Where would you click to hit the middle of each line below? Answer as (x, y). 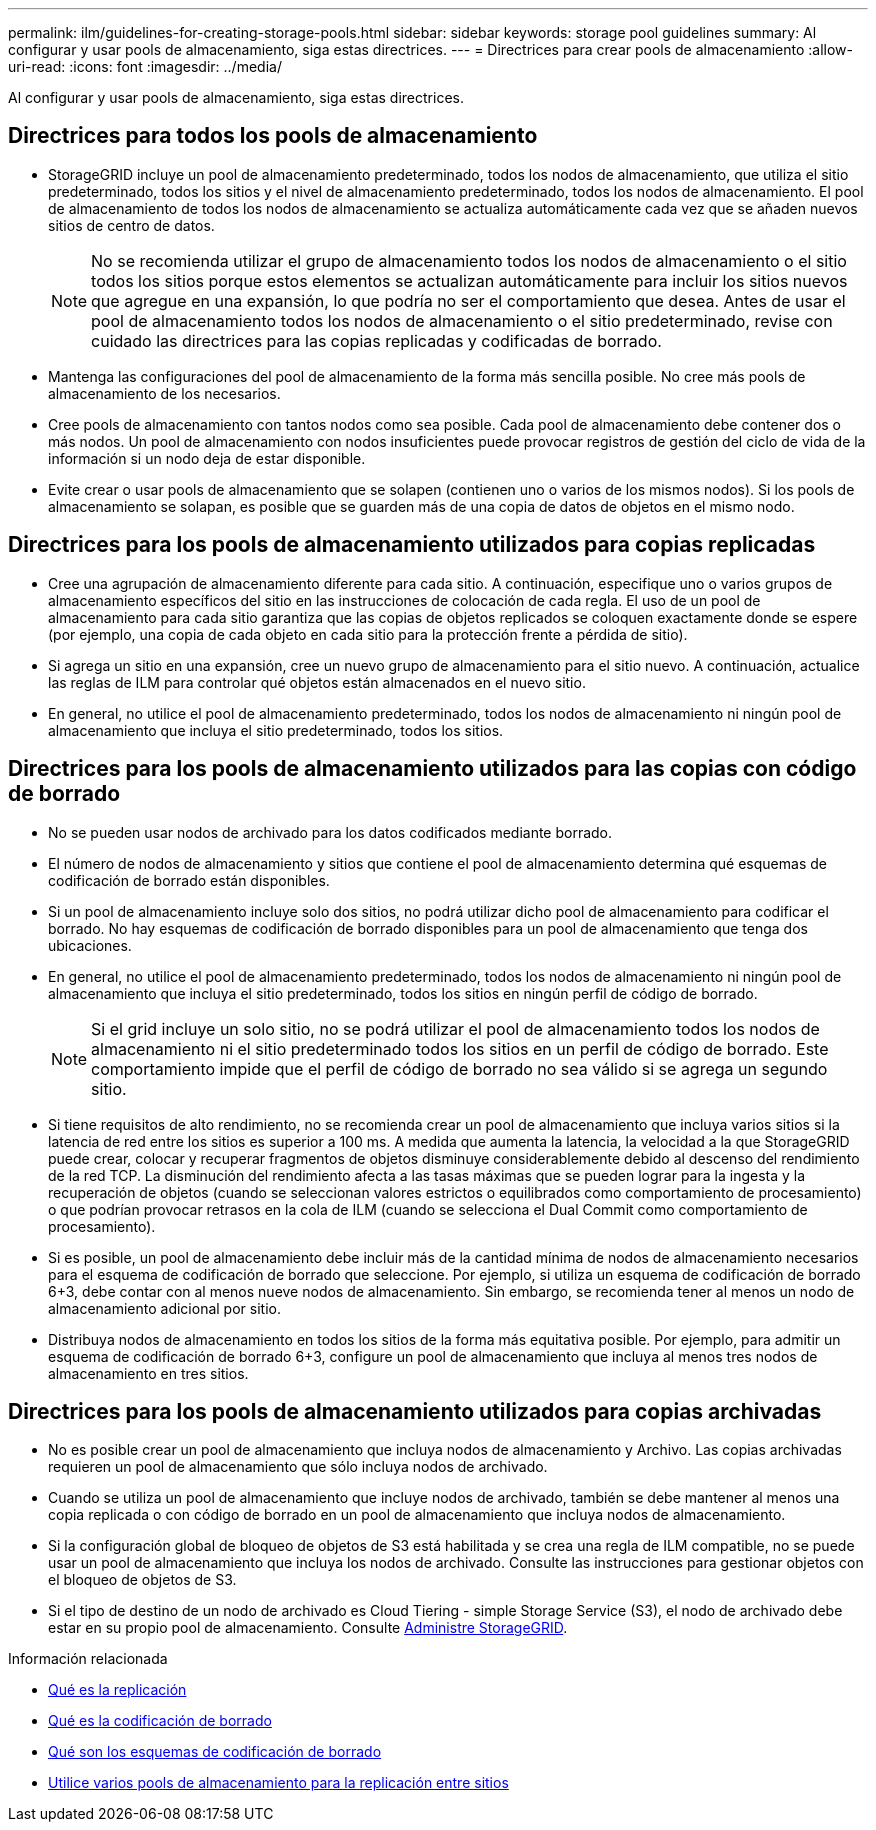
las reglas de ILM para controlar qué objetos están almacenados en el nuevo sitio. (317, 682)
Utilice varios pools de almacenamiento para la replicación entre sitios (278, 1783)
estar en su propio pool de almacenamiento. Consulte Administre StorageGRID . (308, 1628)
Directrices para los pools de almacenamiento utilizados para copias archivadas (415, 1411)
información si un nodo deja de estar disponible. (207, 458)
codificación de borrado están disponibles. (189, 880)
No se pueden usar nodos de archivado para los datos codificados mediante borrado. (330, 832)
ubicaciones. (90, 945)
